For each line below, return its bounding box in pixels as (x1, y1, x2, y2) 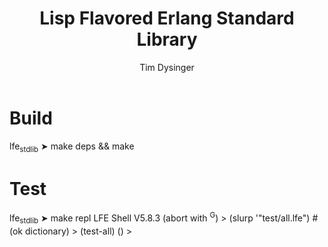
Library (136, 28, 198, 51)
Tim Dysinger (139, 61, 195, 73)
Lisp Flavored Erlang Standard (39, 7, 295, 30)
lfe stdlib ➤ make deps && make (9, 140, 135, 154)
